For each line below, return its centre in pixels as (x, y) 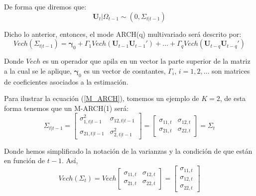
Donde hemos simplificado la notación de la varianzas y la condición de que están (128, 150)
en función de (25, 160)
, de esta (233, 98)
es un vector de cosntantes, (125, 70)
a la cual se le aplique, (38, 70)
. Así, (70, 160)
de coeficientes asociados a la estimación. (66, 81)
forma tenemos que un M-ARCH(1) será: (66, 108)
